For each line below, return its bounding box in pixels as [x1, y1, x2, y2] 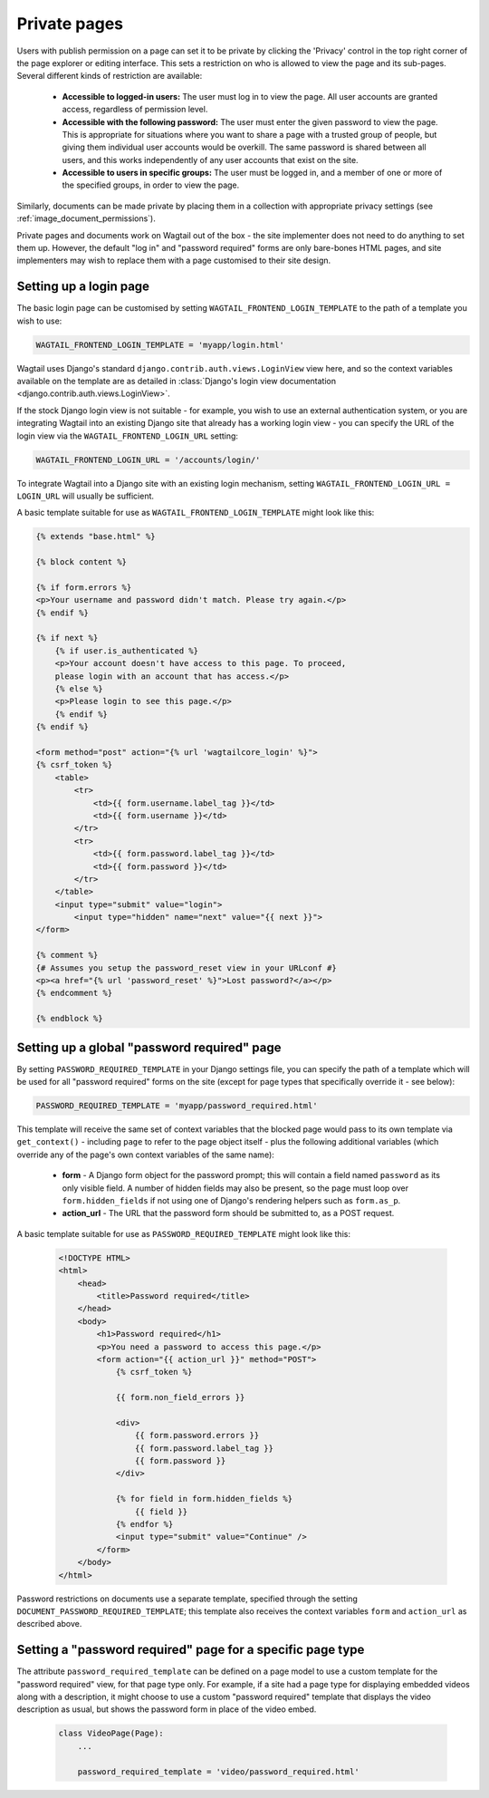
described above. [16, 1619, 82, 1629]
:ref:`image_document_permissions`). [16, 213, 156, 224]
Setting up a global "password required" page [16, 1039, 282, 1055]
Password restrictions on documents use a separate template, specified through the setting [16, 1593, 358, 1604]
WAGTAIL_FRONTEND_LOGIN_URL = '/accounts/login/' [35, 454, 261, 465]
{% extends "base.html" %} [35, 531, 156, 542]
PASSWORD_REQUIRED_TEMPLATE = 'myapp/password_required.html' [35, 1101, 318, 1111]
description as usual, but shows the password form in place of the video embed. [16, 1704, 317, 1715]
